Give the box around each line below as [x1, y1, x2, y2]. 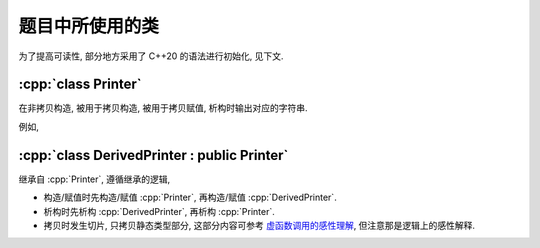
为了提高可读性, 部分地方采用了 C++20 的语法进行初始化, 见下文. [18, 50, 284, 62]
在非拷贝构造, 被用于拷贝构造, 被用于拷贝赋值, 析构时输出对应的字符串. [18, 102, 308, 114]
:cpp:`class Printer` [18, 76, 142, 93]
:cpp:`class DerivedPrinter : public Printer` [18, 146, 289, 164]
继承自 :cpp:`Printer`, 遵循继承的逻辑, [18, 173, 171, 185]
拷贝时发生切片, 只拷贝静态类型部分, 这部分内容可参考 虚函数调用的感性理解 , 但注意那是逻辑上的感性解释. [43, 219, 475, 231]
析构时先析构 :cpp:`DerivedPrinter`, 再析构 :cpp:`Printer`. [43, 205, 275, 217]
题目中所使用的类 [18, 15, 160, 37]
